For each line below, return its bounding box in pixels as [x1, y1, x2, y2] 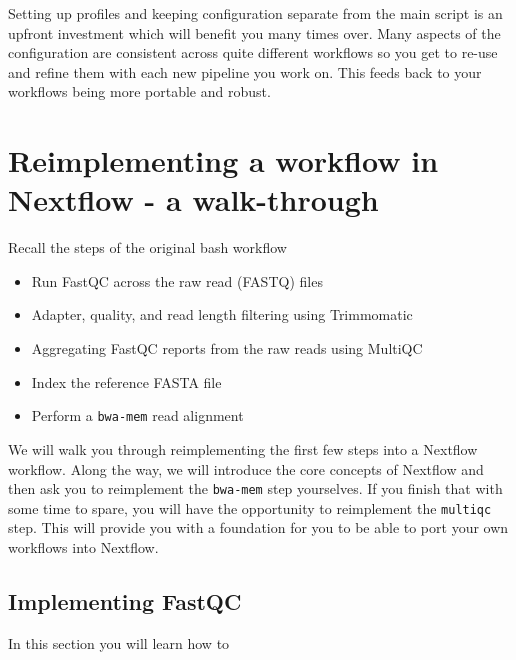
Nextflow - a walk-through [8, 179, 379, 220]
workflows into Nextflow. [8, 537, 159, 557]
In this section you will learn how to [8, 632, 230, 653]
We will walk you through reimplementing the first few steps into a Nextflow [8, 438, 478, 459]
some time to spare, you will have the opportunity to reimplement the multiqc [8, 497, 492, 518]
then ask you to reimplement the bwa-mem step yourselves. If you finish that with [8, 478, 503, 499]
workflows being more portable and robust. [8, 81, 271, 102]
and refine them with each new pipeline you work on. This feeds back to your [8, 61, 482, 82]
